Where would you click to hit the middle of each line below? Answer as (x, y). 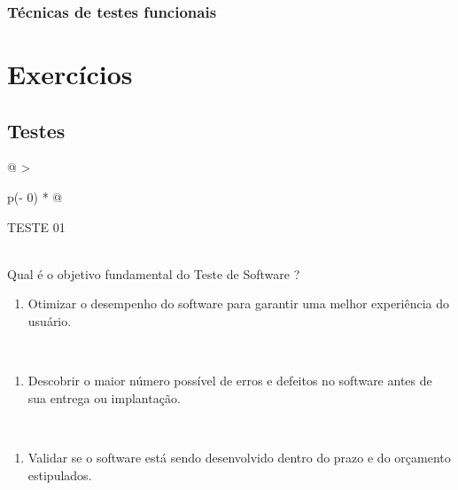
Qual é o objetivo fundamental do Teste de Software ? (154, 273)
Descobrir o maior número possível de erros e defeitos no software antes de (230, 381)
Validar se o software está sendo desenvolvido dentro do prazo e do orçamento (239, 457)
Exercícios (70, 74)
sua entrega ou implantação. (104, 397)
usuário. (50, 320)
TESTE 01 (36, 226)
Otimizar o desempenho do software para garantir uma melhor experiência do (239, 303)
